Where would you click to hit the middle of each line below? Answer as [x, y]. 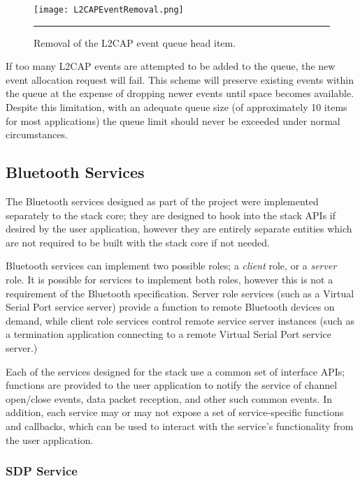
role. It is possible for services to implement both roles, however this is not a [170, 279]
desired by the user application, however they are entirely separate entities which [179, 229]
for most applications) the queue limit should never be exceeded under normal [173, 120]
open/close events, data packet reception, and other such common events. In [169, 398]
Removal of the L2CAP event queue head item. [135, 42]
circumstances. [37, 134]
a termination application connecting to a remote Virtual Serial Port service [169, 334]
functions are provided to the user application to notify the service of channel [172, 385]
